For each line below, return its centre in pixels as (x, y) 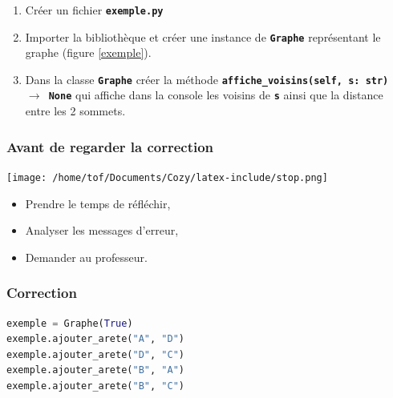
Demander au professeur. (86, 257)
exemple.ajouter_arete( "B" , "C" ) (95, 386)
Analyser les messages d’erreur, (102, 230)
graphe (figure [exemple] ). (88, 52)
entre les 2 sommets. (75, 111)
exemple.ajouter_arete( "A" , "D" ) (95, 339)
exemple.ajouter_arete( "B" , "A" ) (95, 370)
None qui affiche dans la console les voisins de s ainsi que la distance (216, 95)
